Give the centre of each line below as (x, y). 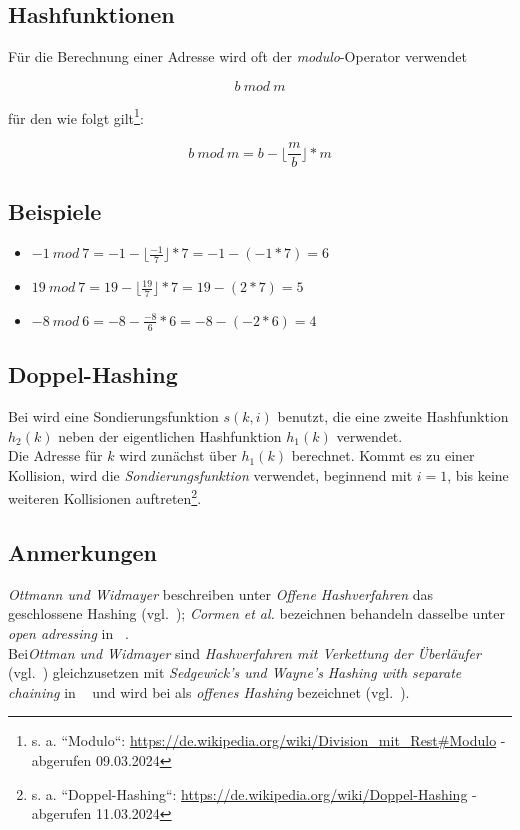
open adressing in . (68, 633)
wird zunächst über (178, 455)
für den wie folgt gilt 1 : (76, 116)
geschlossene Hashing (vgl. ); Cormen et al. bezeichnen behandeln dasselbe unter (256, 613)
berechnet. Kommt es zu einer (383, 455)
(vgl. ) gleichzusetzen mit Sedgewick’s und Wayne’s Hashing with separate (235, 672)
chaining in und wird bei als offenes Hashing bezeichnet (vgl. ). (209, 691)
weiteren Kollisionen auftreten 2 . (105, 497)
